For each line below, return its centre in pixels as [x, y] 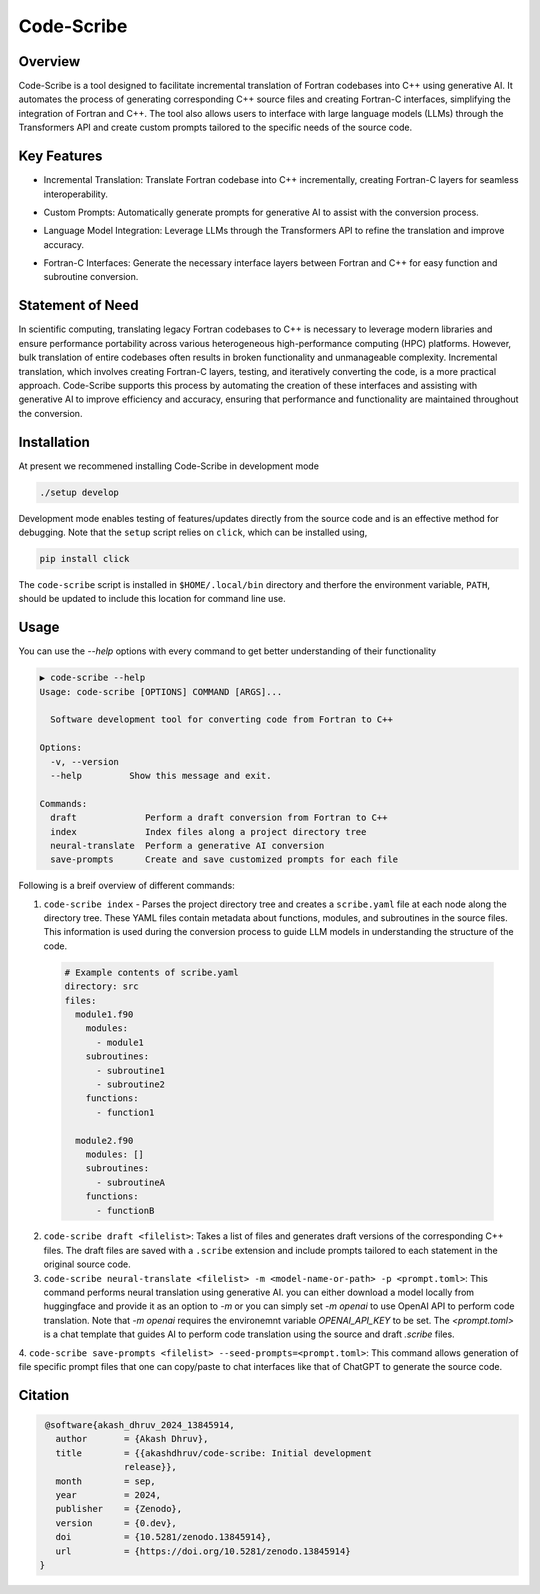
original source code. [87, 1264]
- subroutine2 [130, 1084]
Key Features [60, 156]
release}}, [150, 1467]
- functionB [125, 1210]
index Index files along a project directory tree [208, 831]
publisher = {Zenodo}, [119, 1509]
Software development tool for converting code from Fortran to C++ [222, 719]
